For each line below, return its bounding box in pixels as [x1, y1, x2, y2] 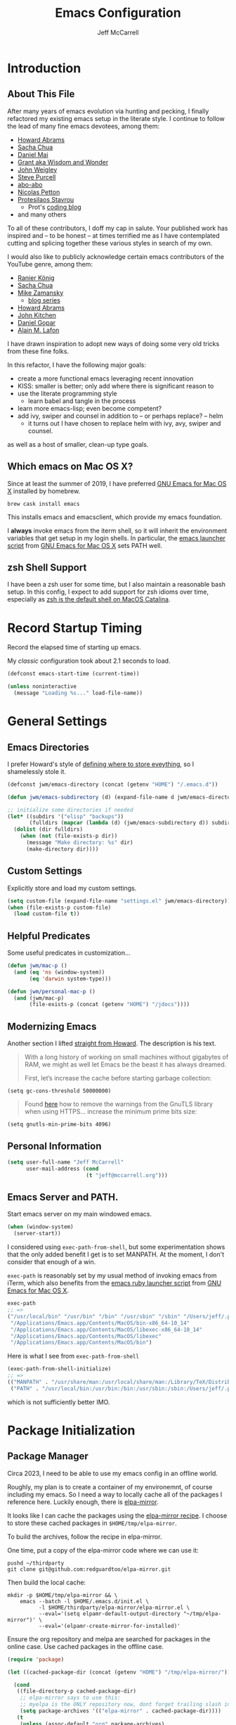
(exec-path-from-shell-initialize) [7, 1366, 112, 1373]
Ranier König [17, 273, 55, 282]
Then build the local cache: [7, 1578, 86, 1586]
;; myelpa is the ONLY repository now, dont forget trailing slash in [20, 1701, 231, 1708]
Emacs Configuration [55, 5, 181, 21]
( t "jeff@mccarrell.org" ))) [85, 1171, 169, 1179]
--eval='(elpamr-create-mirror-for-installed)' [38, 1622, 181, 1629]
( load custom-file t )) [13, 910, 80, 917]
